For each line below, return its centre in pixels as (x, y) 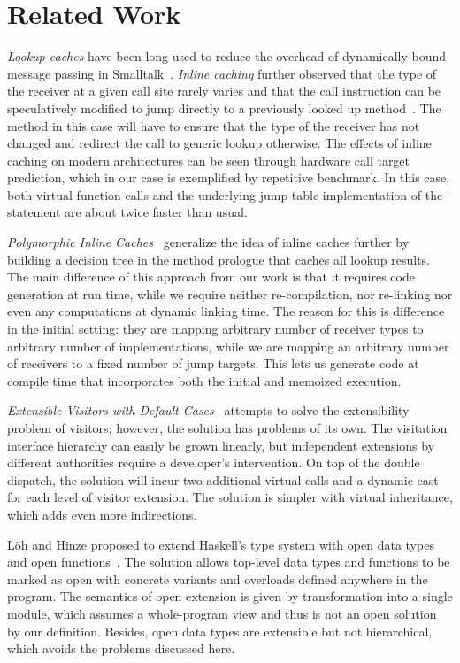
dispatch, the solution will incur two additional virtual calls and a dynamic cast (223, 479)
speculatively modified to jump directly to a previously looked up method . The (224, 108)
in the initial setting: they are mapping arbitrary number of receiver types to (215, 329)
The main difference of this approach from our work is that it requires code (211, 277)
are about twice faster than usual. (156, 212)
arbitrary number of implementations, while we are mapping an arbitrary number (228, 346)
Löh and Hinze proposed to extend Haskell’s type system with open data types (221, 544)
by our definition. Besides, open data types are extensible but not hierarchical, (220, 631)
